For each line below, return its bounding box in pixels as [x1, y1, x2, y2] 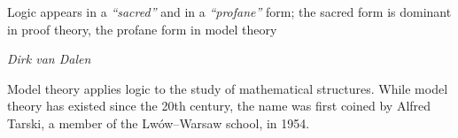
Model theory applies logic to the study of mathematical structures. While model [7, 79, 448, 97]
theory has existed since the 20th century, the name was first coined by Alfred [7, 96, 431, 115]
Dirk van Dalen [7, 50, 91, 68]
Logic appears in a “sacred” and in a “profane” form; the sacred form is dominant [7, 3, 452, 20]
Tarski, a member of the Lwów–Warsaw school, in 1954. [7, 113, 310, 132]
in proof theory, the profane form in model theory [7, 19, 277, 38]
